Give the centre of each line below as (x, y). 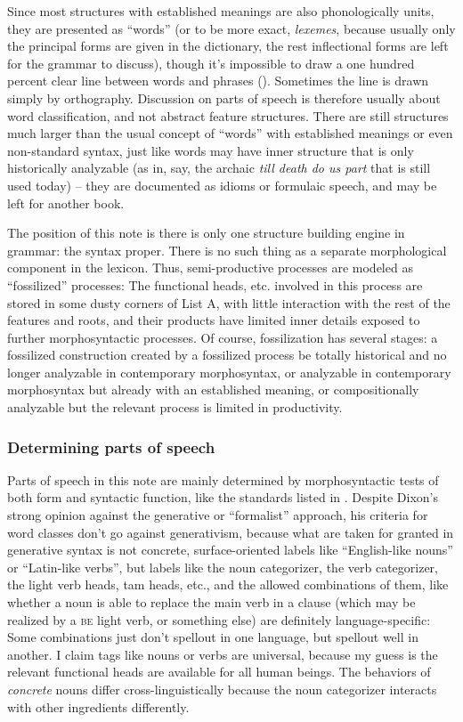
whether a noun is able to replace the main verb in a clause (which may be (211, 602)
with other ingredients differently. (98, 706)
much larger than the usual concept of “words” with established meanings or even (230, 133)
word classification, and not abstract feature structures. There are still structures (228, 115)
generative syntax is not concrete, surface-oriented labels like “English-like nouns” (230, 550)
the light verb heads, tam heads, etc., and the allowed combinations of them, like (228, 584)
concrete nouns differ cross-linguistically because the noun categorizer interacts (222, 689)
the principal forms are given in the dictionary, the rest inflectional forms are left (228, 46)
